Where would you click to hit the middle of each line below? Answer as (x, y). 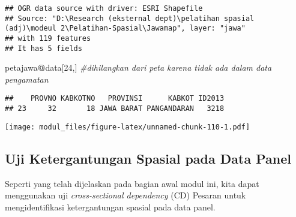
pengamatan (27, 79)
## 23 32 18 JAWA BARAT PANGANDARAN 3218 (115, 109)
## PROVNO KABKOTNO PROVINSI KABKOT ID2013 (115, 99)
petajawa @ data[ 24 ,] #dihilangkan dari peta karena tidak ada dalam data (138, 67)
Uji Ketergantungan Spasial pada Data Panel (148, 158)
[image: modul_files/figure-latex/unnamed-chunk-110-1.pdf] (128, 127)
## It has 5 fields (44, 48)
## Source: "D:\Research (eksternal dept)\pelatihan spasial (130, 18)
